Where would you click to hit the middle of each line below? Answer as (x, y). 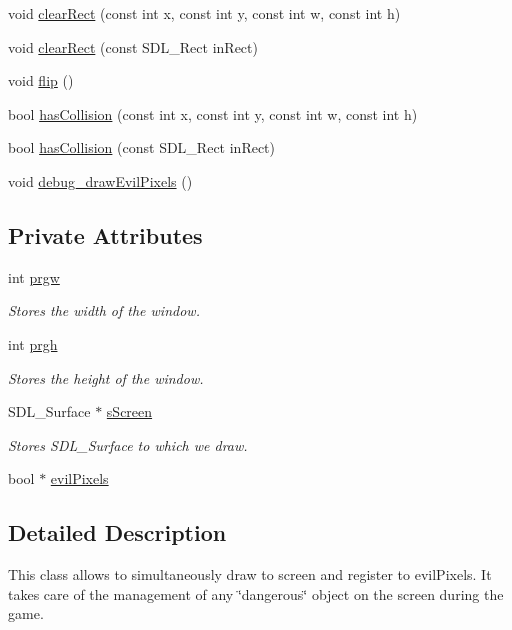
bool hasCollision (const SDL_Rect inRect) (142, 147)
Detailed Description (117, 532)
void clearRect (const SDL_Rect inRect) (133, 46)
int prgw (34, 276)
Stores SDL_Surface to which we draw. (128, 444)
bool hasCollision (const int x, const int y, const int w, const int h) (213, 113)
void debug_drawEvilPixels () (100, 180)
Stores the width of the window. (104, 310)
